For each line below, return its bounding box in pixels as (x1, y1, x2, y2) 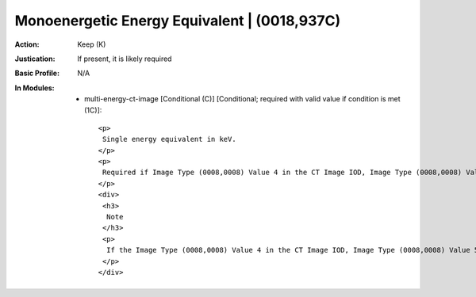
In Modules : (14, 83, 55, 93)
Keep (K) (77, 40, 106, 49)
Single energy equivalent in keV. (102, 135, 237, 144)
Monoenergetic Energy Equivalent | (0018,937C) (14, 12, 341, 29)
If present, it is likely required (77, 54, 172, 63)
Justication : (14, 54, 56, 63)
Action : (14, 40, 40, 49)
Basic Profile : (14, 68, 59, 78)
